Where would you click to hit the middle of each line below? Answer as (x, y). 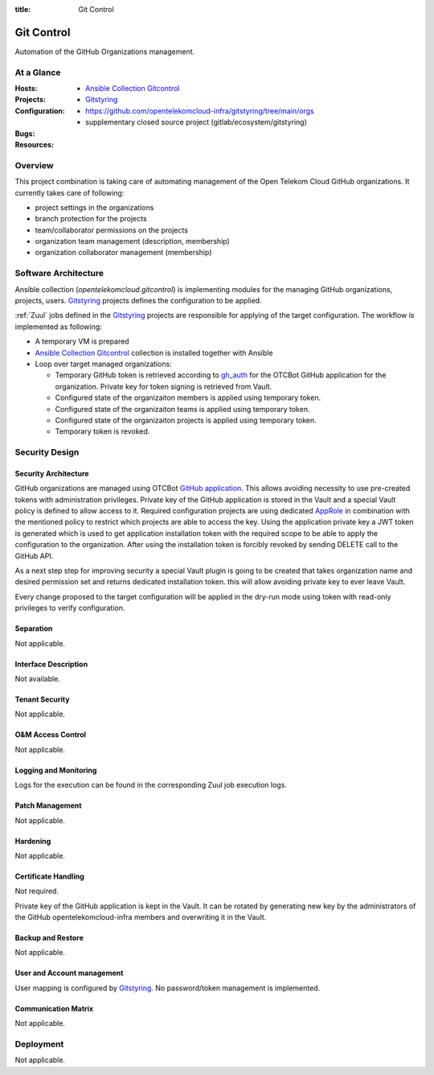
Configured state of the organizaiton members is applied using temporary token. (188, 397)
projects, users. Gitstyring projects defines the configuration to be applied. (138, 301)
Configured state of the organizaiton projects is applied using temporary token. (186, 420)
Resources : (34, 144)
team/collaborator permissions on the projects (112, 230)
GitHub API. (34, 556)
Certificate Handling (49, 876)
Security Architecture (52, 473)
